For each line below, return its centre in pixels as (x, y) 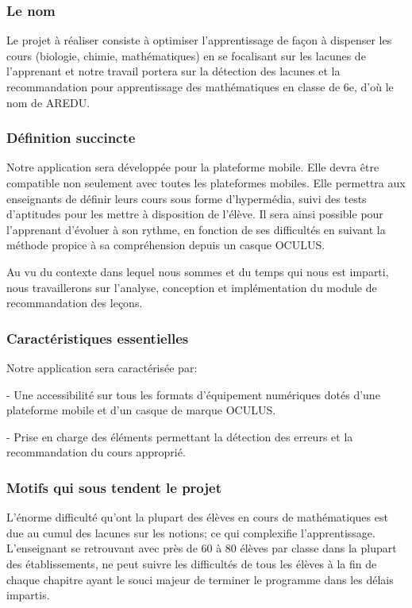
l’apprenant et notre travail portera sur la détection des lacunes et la (173, 71)
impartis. (28, 595)
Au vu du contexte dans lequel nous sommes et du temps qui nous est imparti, (198, 271)
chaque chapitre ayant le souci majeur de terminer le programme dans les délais (200, 579)
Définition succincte (71, 138)
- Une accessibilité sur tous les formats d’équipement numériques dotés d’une (193, 394)
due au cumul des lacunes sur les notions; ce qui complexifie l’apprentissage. (191, 532)
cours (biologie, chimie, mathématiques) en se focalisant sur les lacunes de (186, 55)
